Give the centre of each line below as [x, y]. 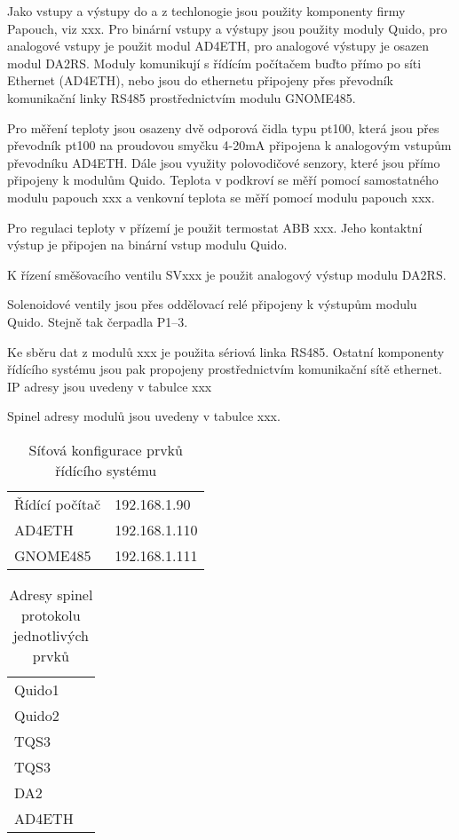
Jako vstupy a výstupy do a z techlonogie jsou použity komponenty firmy [206, 11]
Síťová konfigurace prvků [106, 449]
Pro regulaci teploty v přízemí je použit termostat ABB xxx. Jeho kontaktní [215, 227]
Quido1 [37, 689]
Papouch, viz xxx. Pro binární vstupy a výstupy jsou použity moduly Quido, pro [227, 28]
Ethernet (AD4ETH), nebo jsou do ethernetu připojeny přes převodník [201, 80]
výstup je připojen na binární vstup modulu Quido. [147, 245]
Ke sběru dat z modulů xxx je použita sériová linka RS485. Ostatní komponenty [226, 351]
